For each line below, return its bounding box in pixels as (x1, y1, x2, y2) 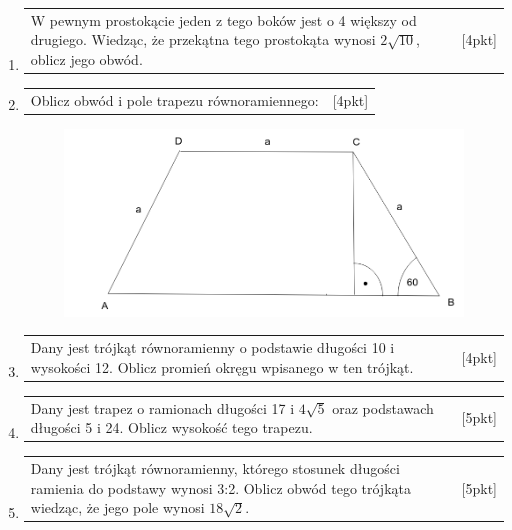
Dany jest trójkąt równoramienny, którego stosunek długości (30, 458, 400, 479)
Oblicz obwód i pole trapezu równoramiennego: (30, 89, 319, 110)
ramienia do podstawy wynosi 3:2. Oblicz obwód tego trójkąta (30, 477, 411, 498)
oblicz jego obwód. (30, 48, 143, 69)
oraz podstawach (332, 397, 434, 418)
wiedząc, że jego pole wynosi (30, 497, 205, 518)
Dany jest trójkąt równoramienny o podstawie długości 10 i (30, 337, 395, 358)
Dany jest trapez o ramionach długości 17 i (30, 397, 295, 418)
